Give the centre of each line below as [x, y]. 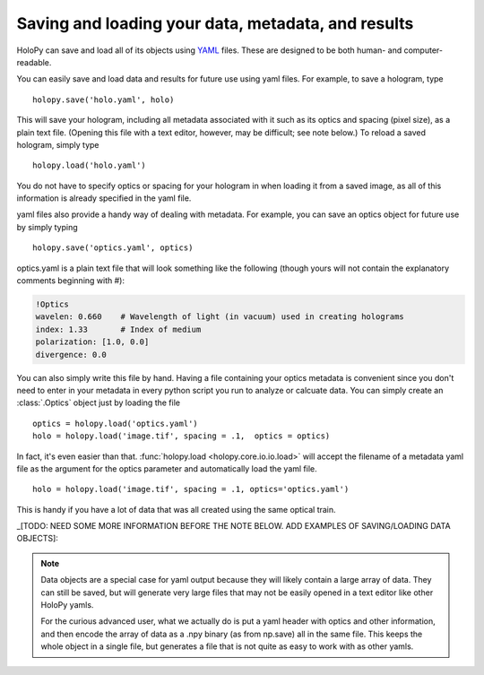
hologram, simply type [58, 144]
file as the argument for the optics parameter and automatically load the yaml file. [167, 468]
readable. [34, 62]
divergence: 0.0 [71, 355]
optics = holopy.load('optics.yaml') [116, 423]
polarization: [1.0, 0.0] [92, 342]
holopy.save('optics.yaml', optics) [113, 248]
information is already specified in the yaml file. [104, 198]
